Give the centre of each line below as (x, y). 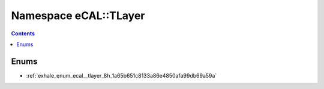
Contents (23, 33)
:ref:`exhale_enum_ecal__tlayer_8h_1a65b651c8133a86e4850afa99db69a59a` (121, 75)
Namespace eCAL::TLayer (78, 16)
